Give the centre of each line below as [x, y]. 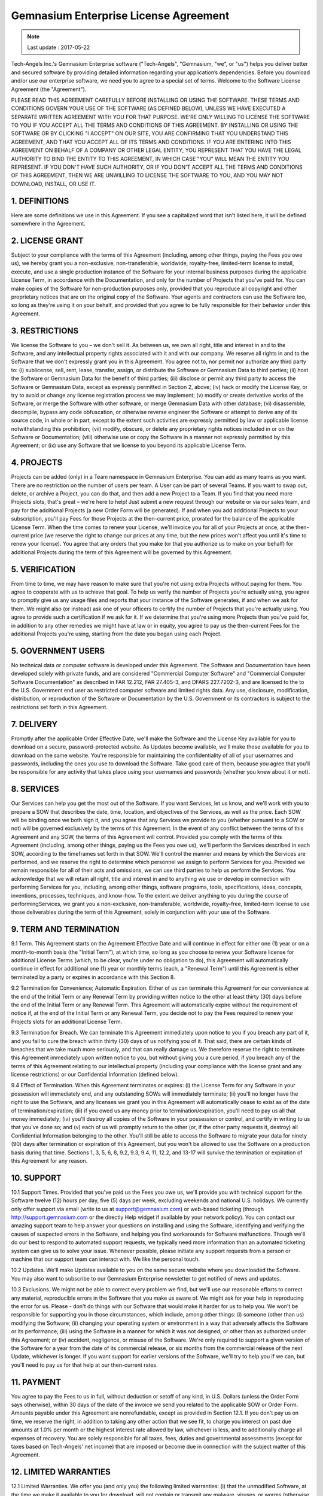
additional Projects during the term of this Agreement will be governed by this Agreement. [122, 552]
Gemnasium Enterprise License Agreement [120, 16]
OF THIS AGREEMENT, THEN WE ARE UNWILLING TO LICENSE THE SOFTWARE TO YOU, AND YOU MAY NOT [147, 175]
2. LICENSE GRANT [47, 240]
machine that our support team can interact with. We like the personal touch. [106, 1259]
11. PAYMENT [36, 1382]
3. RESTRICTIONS [45, 331]
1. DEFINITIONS [40, 201]
